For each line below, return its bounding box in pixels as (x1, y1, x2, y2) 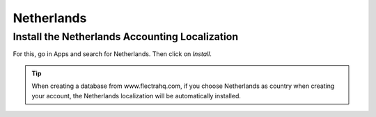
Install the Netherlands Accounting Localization (13, 30, 239, 43)
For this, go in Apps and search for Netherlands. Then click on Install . (13, 50, 212, 58)
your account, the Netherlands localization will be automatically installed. (31, 91, 242, 100)
